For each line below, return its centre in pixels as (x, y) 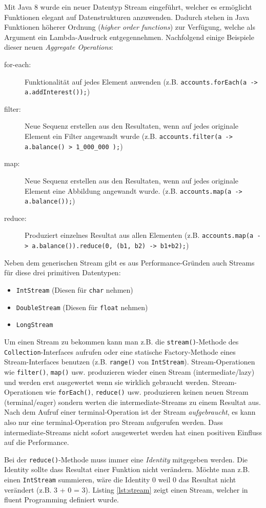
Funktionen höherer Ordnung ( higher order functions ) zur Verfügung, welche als (130, 27)
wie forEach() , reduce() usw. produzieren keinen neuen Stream (147, 392)
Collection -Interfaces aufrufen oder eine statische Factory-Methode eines (120, 351)
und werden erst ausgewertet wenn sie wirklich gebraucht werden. (107, 382)
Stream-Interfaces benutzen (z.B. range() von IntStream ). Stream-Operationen (130, 362)
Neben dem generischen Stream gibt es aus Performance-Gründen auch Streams (129, 262)
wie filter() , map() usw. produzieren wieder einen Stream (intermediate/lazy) (129, 371)
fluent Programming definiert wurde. (62, 500)
